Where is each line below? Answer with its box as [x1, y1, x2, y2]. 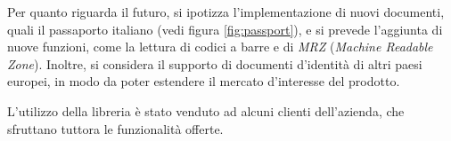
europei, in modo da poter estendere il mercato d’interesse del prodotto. [7, 72, 400, 90]
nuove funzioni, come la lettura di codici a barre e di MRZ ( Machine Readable [7, 37, 433, 56]
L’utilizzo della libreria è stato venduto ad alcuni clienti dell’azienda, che [7, 101, 405, 120]
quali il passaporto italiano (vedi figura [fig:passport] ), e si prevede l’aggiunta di [7, 20, 443, 38]
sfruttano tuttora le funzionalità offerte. [7, 119, 224, 137]
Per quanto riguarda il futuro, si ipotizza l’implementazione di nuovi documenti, [7, 3, 445, 20]
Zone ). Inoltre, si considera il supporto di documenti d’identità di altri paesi [7, 54, 422, 73]
